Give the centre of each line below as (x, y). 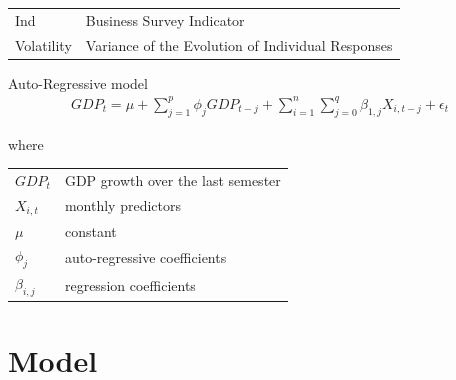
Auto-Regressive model (78, 82)
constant (90, 230)
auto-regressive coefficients (145, 256)
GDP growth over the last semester (172, 179)
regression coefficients (130, 284)
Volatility (43, 44)
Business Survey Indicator (165, 19)
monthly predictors (122, 205)
